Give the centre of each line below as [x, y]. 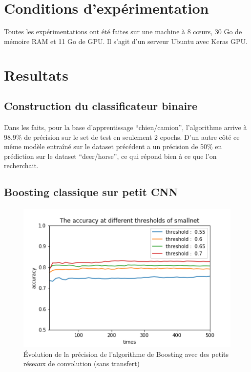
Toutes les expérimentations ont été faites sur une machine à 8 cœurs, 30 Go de [123, 32]
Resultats [36, 75]
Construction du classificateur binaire [101, 106]
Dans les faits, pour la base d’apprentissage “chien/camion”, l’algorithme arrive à [125, 127]
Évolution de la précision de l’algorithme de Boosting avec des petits [126, 354]
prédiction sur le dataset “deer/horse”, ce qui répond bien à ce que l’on [110, 156]
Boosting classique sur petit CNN [91, 192]
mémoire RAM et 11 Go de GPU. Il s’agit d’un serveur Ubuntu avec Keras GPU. [126, 41]
